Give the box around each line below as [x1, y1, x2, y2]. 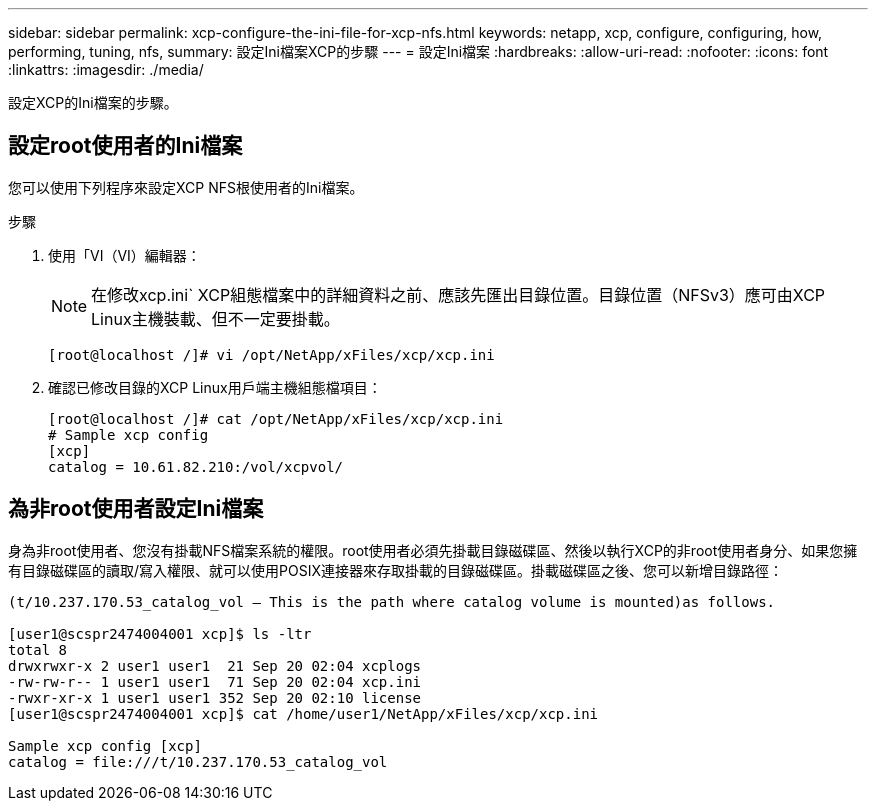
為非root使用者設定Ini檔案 [8, 496, 264, 522]
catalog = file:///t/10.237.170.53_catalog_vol [8, 753, 388, 770]
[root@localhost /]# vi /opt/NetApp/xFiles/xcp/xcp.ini [48, 346, 495, 363]
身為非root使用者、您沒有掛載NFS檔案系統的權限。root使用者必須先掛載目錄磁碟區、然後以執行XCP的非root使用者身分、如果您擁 [8, 541, 858, 559]
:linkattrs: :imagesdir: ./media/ [8, 61, 204, 78]
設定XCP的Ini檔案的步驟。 [8, 94, 178, 111]
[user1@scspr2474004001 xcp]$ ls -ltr [8, 625, 312, 642]
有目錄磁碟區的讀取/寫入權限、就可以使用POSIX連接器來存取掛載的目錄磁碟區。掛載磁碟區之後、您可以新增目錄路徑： [8, 561, 783, 579]
